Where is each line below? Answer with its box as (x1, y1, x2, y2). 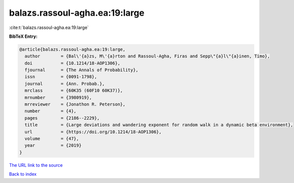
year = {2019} (24, 143, 82, 148)
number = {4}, (24, 108, 77, 114)
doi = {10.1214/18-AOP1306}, (24, 60, 121, 66)
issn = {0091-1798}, (24, 74, 98, 79)
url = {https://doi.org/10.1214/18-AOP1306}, (24, 129, 162, 134)
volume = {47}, (24, 136, 79, 141)
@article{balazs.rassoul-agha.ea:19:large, (19, 47, 126, 52)
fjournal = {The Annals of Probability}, (24, 67, 139, 73)
